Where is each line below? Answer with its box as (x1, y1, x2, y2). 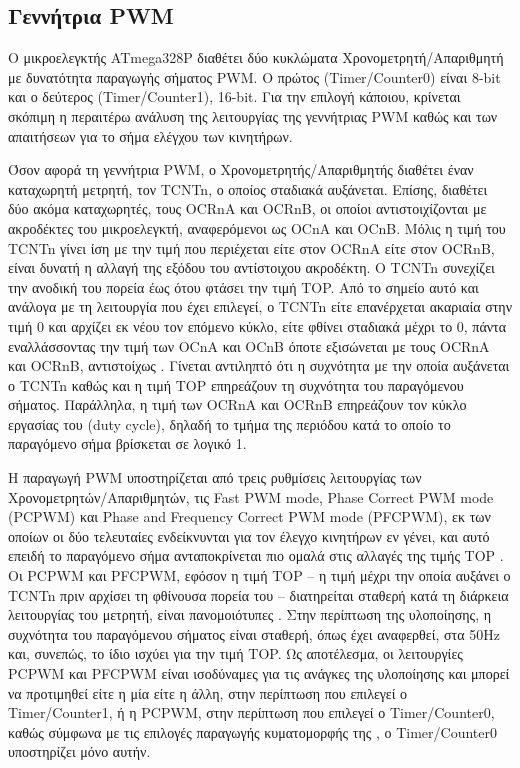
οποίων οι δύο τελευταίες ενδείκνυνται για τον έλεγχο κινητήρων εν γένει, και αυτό (8, 525, 490, 546)
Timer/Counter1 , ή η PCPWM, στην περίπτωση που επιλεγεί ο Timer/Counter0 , (8, 702, 495, 723)
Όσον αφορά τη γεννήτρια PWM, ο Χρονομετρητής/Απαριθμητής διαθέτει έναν (8, 159, 474, 180)
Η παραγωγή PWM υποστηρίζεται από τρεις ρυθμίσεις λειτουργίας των (8, 467, 422, 488)
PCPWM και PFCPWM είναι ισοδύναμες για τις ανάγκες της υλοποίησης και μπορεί (8, 663, 510, 684)
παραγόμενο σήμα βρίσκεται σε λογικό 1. (8, 433, 247, 454)
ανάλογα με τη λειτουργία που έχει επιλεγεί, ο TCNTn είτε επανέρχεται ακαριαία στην (8, 296, 512, 317)
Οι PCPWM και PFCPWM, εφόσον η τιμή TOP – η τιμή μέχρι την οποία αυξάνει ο (8, 565, 511, 586)
